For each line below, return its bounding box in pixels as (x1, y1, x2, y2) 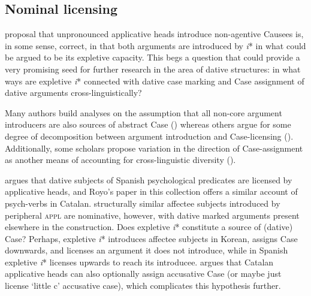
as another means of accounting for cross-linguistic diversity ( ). (5, 153, 236, 166)
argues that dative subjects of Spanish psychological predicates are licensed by (5, 173, 292, 186)
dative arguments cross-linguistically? (5, 86, 142, 99)
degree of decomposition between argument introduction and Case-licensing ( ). (5, 129, 294, 142)
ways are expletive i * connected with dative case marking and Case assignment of (5, 74, 304, 87)
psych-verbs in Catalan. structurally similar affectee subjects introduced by (5, 197, 280, 209)
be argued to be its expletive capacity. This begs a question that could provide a (5, 51, 300, 64)
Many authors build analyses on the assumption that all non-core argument (5, 106, 282, 119)
